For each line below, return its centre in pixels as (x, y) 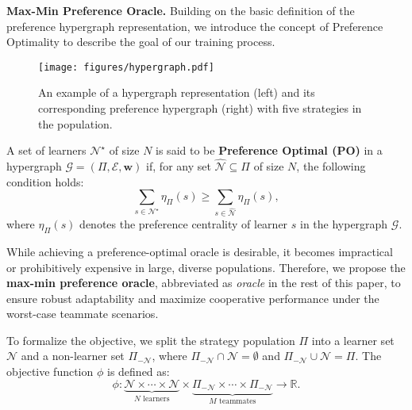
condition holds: (45, 181)
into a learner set (353, 340)
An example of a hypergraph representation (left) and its (177, 92)
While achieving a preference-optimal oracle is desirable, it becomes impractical (200, 251)
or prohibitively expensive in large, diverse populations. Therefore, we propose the (206, 267)
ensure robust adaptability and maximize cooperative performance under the (193, 298)
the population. (75, 123)
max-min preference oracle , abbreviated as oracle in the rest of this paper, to (204, 283)
